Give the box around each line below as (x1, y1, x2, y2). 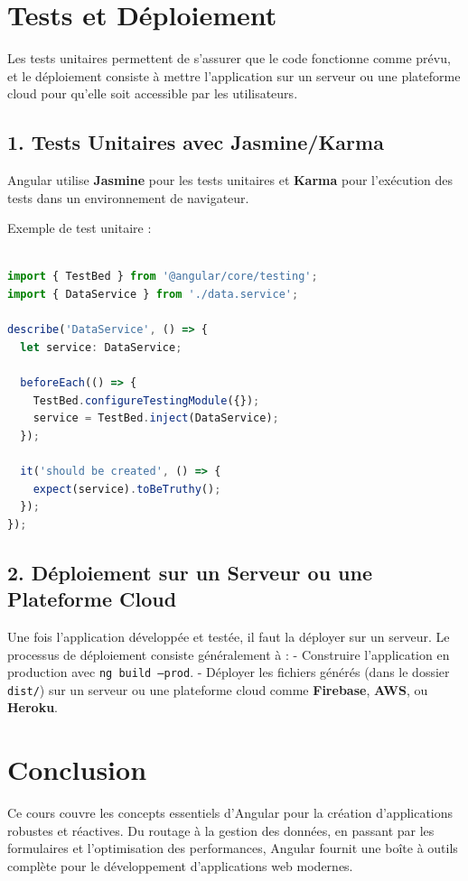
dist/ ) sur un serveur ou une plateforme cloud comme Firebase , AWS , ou (7, 680, 428, 699)
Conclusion (7, 751, 147, 788)
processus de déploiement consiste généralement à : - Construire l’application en (7, 645, 450, 663)
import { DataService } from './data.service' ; (7, 288, 299, 301)
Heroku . (7, 698, 59, 717)
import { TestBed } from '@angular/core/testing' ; (7, 270, 318, 283)
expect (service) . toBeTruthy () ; (33, 482, 221, 496)
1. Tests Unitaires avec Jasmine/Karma (7, 128, 384, 156)
